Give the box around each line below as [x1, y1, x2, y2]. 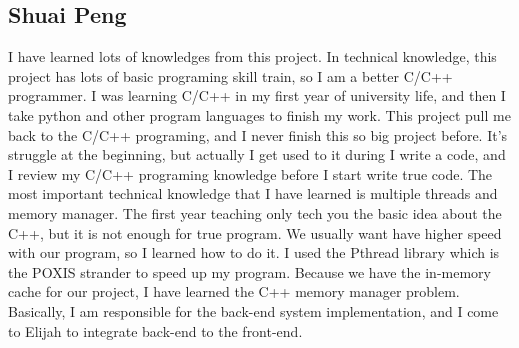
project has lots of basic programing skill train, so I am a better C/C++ [8, 65, 453, 86]
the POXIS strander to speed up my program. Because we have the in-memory [8, 261, 491, 282]
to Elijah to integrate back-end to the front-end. [8, 320, 303, 341]
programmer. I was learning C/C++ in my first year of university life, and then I [8, 85, 506, 106]
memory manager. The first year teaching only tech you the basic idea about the [8, 202, 502, 223]
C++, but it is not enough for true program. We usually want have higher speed [8, 222, 502, 243]
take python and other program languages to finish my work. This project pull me [8, 104, 511, 125]
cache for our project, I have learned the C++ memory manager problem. [8, 281, 460, 302]
